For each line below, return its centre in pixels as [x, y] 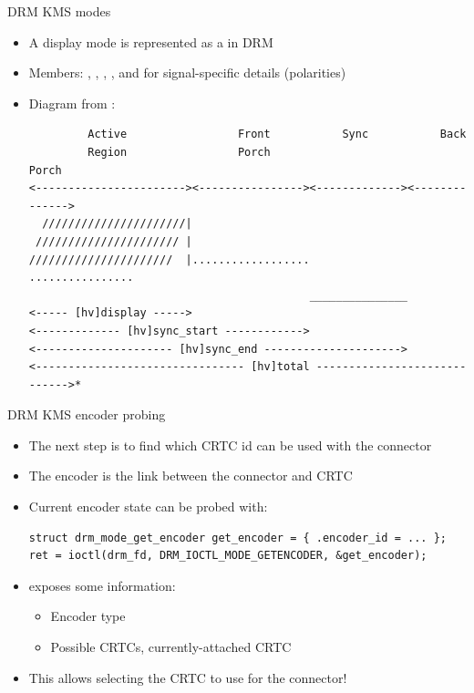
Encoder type [88, 616]
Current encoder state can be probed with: [148, 507]
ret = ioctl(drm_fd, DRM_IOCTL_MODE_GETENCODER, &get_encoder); [228, 556]
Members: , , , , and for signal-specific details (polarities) [187, 72]
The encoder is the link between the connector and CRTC [191, 476]
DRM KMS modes [59, 11]
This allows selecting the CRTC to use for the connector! [188, 677]
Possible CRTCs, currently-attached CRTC [171, 647]
